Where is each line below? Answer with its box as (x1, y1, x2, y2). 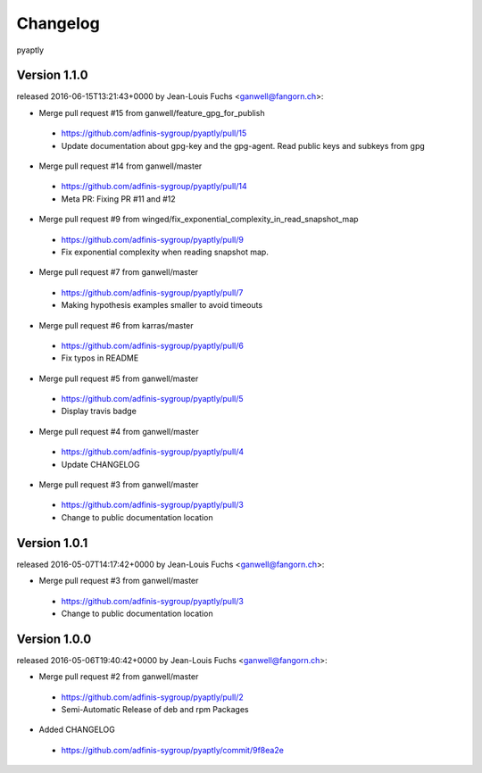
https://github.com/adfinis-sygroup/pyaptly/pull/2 (61, 692, 245, 702)
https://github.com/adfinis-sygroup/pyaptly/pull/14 (61, 181, 247, 192)
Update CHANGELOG (61, 459, 140, 470)
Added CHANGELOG (38, 724, 115, 736)
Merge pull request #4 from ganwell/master (38, 426, 200, 436)
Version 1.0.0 (16, 631, 92, 646)
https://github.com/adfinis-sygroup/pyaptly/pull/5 (61, 394, 245, 404)
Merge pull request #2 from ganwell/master (38, 671, 199, 682)
